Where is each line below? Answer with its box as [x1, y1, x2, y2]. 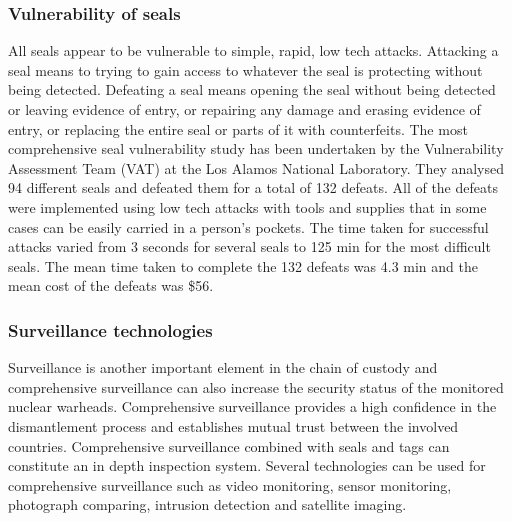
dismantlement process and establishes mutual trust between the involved [8, 415, 459, 436]
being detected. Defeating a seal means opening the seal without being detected [8, 79, 496, 100]
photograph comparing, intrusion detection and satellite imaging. [8, 494, 407, 515]
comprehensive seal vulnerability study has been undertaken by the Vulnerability [8, 138, 504, 159]
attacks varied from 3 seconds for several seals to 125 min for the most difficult [8, 236, 491, 257]
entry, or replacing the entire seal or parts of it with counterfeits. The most [8, 118, 468, 139]
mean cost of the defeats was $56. [8, 275, 214, 296]
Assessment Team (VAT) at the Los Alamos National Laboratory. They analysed [8, 157, 505, 178]
